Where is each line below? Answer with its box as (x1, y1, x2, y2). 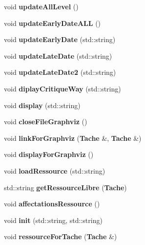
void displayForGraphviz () (4, 149, 94, 159)
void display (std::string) (4, 100, 81, 110)
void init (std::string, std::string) (4, 215, 103, 225)
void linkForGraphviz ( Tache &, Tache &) (4, 133, 142, 143)
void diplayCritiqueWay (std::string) (4, 83, 121, 93)
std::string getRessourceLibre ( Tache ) (4, 182, 127, 192)
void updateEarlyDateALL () (4, 18, 101, 28)
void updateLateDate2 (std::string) (4, 67, 116, 77)
